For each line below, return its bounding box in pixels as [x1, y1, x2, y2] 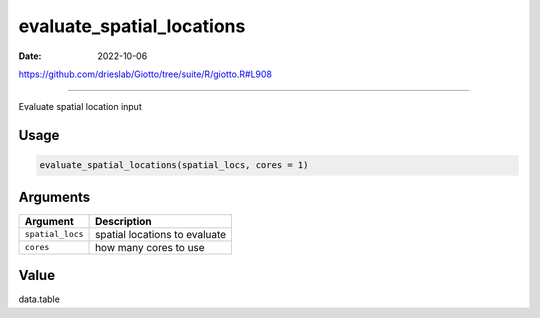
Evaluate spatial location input [18, 101, 142, 113]
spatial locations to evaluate [95, 227, 227, 241]
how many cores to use [95, 240, 205, 254]
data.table [18, 293, 60, 305]
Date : [18, 50, 42, 62]
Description [95, 214, 152, 228]
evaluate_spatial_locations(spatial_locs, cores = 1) [39, 160, 309, 171]
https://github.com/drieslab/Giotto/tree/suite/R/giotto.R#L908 [18, 68, 272, 80]
